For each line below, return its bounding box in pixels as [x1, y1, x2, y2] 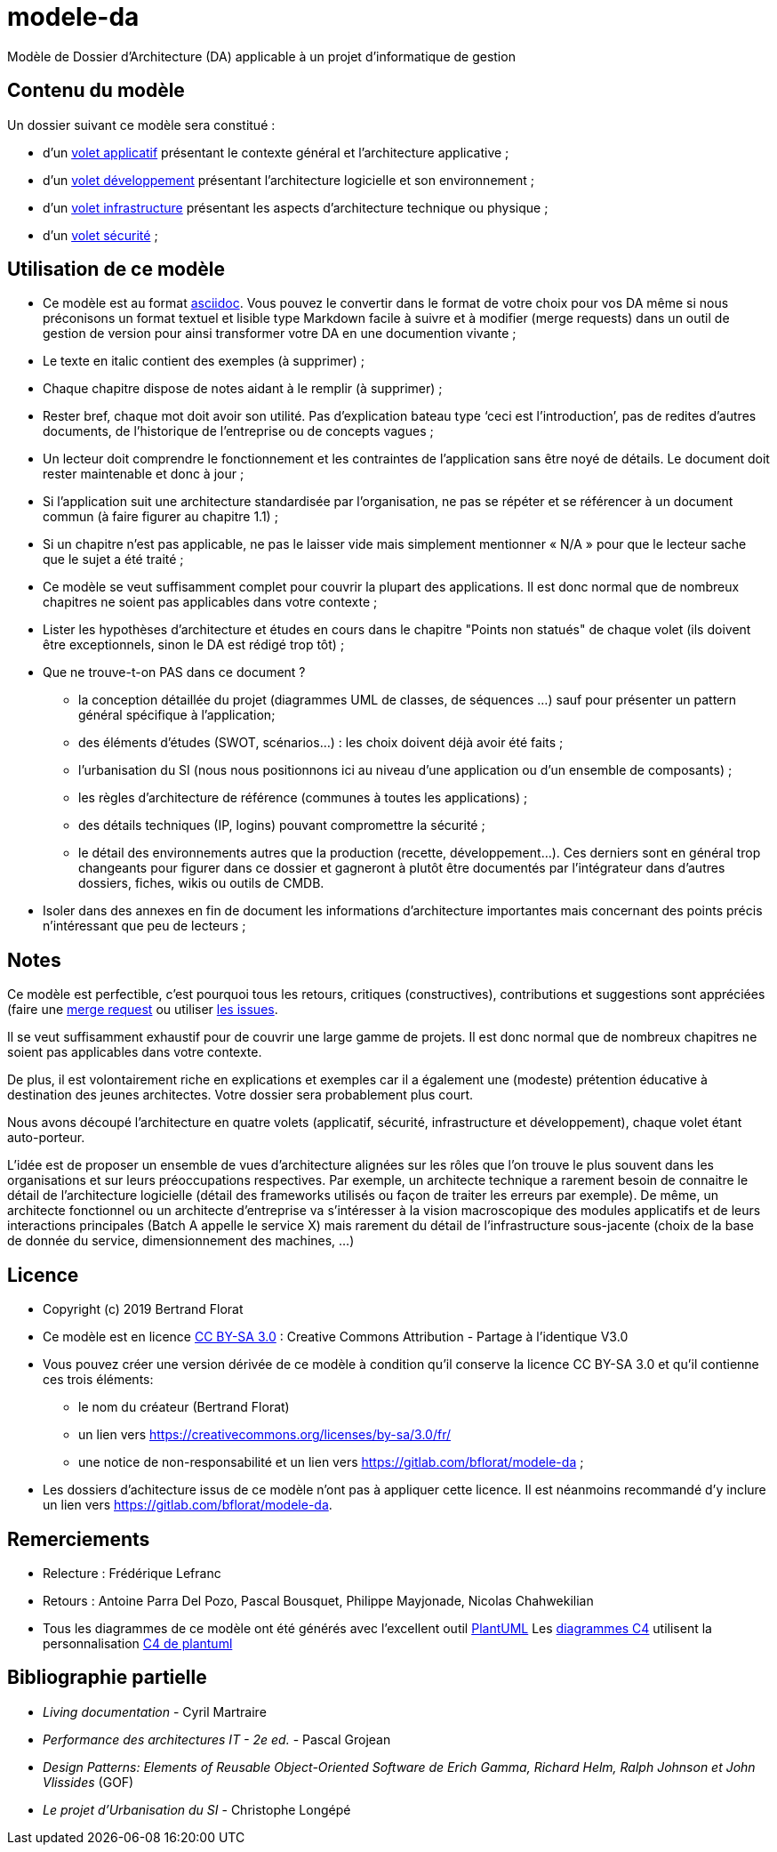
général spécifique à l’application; [78, 707, 276, 723]
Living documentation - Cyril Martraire [43, 1703, 267, 1719]
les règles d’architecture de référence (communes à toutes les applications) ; [78, 790, 528, 806]
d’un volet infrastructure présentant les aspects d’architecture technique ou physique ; [43, 199, 549, 215]
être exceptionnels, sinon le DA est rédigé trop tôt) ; [43, 637, 345, 653]
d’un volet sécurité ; [43, 227, 158, 243]
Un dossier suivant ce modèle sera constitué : [7, 117, 276, 133]
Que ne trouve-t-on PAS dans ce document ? [43, 664, 306, 680]
